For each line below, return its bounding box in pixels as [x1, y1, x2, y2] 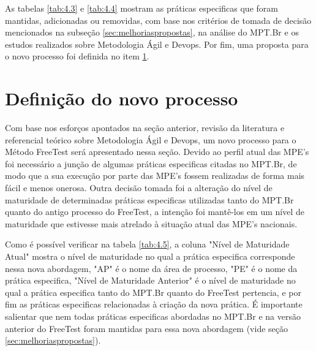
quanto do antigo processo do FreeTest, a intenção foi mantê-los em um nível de [5, 205, 304, 218]
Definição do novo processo [5, 86, 238, 111]
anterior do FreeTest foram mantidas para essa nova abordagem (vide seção [5, 322, 288, 334]
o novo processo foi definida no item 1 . [5, 50, 149, 62]
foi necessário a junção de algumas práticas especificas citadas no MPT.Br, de [5, 157, 297, 170]
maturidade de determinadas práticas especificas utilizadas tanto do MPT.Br [5, 193, 294, 206]
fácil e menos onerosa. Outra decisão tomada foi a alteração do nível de [5, 181, 273, 194]
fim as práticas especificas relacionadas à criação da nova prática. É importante [5, 298, 303, 311]
